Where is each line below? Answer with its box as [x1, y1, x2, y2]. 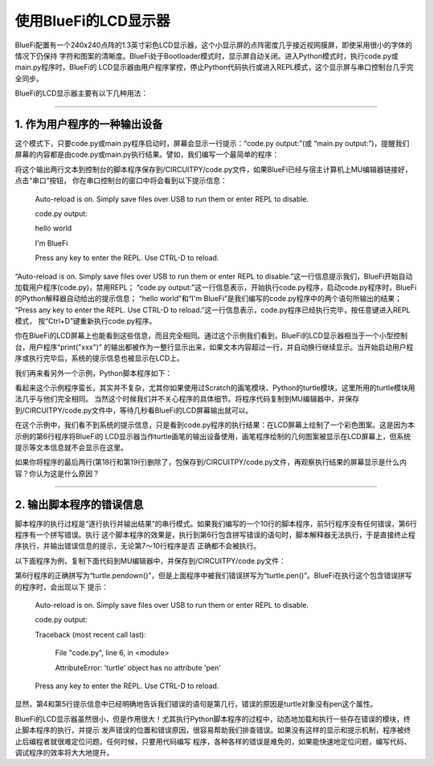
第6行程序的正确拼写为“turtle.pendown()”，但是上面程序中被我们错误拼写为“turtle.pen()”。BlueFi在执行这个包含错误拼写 [14, 571, 412, 581]
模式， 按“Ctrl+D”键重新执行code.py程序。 [14, 316, 157, 326]
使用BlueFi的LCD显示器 [14, 12, 170, 30]
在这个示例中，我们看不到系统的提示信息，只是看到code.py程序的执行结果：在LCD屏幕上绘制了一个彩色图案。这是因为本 [14, 420, 416, 430]
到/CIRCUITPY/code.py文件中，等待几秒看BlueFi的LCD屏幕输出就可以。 [14, 405, 253, 415]
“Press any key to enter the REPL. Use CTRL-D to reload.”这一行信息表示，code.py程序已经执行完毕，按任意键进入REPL [14, 305, 411, 315]
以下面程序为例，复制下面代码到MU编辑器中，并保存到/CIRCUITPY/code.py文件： [14, 556, 287, 565]
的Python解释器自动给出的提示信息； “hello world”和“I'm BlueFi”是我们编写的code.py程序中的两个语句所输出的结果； [14, 294, 402, 304]
